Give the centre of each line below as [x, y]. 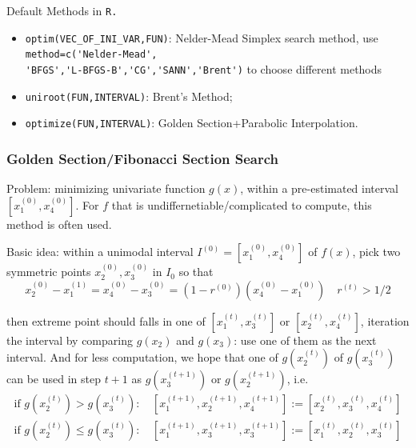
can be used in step [54, 379]
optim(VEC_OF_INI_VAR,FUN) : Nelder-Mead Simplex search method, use [202, 37]
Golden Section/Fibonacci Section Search [143, 158]
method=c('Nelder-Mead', [91, 55]
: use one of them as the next [305, 340]
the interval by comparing [70, 340]
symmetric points [49, 272]
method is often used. [59, 224]
